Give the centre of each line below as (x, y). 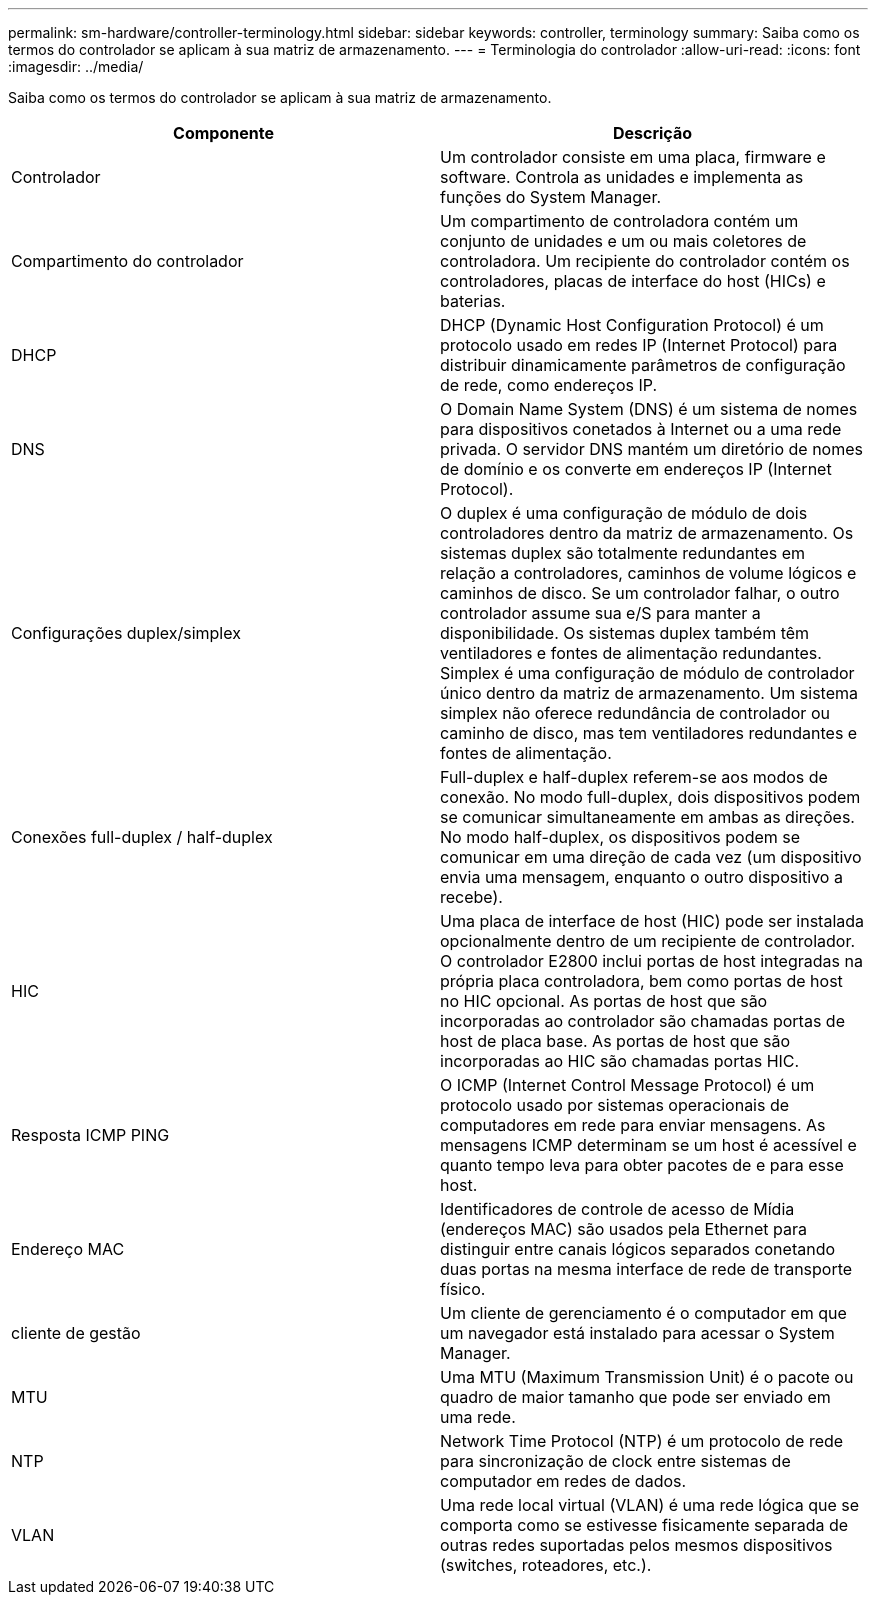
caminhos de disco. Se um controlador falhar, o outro (640, 593)
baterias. (473, 301)
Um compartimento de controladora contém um (619, 221)
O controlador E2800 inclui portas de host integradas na (651, 961)
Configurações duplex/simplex (126, 633)
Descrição (652, 133)
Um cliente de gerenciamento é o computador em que (643, 1313)
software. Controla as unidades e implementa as (622, 177)
